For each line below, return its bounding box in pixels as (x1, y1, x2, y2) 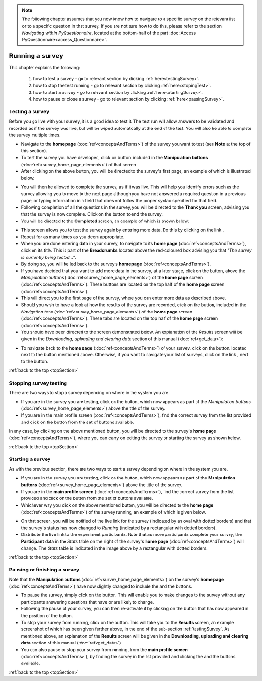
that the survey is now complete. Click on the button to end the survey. (21, 211, 163, 217)
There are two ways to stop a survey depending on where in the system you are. (9, 389, 170, 395)
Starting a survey (9, 456, 51, 462)
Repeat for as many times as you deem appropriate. (21, 234, 125, 239)
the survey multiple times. (9, 132, 61, 138)
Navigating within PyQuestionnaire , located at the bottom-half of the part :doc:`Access (22, 30, 196, 36)
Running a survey (9, 52, 63, 60)
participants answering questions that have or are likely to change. (21, 599, 154, 605)
